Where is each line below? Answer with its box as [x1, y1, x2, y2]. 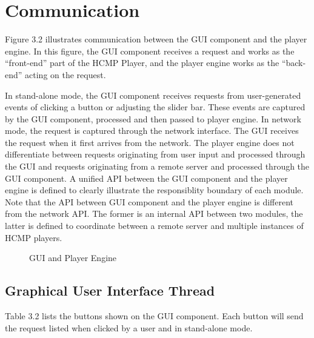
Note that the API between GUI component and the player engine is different [5, 195, 294, 208]
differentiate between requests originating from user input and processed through [5, 148, 306, 161]
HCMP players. [5, 231, 62, 244]
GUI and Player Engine [29, 251, 117, 264]
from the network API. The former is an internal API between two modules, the [5, 207, 303, 220]
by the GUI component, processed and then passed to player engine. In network [5, 112, 301, 125]
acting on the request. [25, 68, 106, 81]
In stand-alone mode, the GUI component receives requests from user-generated [5, 88, 301, 101]
